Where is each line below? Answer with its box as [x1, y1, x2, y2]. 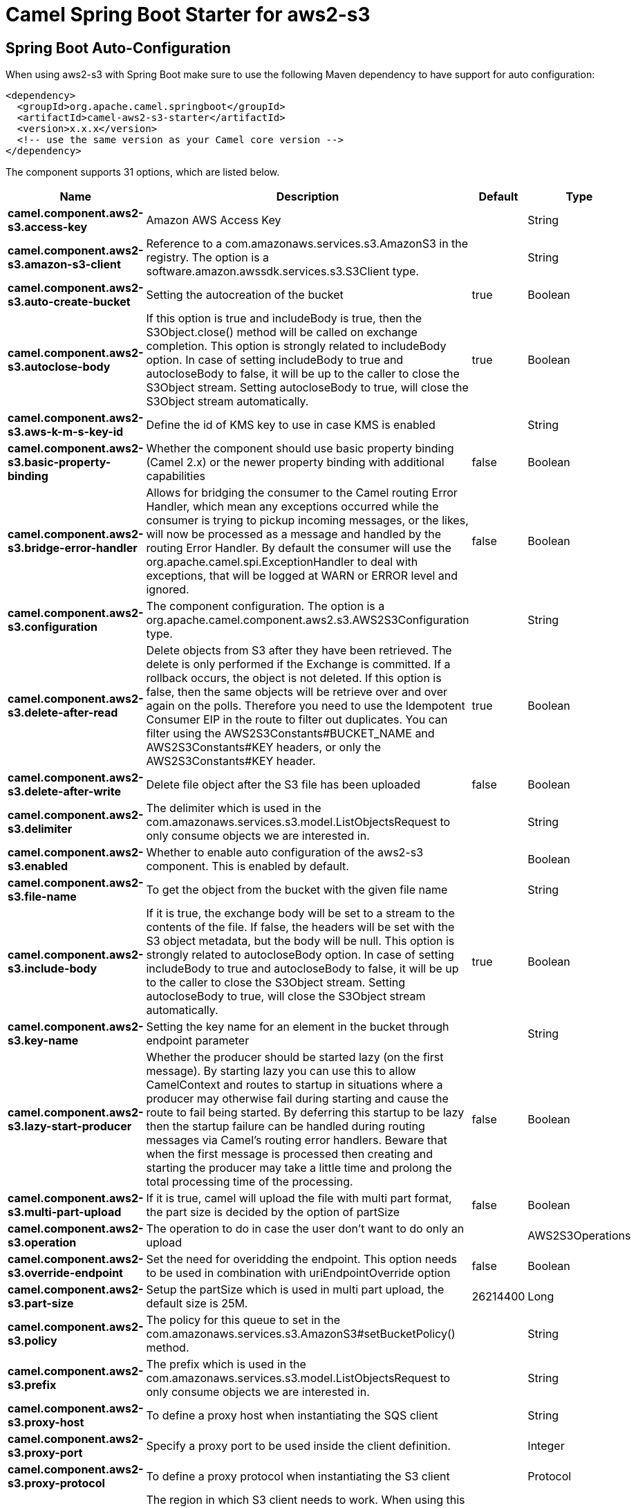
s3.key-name [8, 1033, 79, 1048]
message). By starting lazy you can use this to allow [146, 1064, 416, 1078]
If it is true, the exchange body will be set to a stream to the [146, 906, 455, 921]
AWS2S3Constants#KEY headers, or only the [146, 740, 382, 755]
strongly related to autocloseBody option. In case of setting [146, 948, 454, 962]
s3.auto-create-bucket [8, 295, 131, 309]
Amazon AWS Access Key [146, 213, 281, 228]
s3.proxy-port [8, 1446, 83, 1460]
